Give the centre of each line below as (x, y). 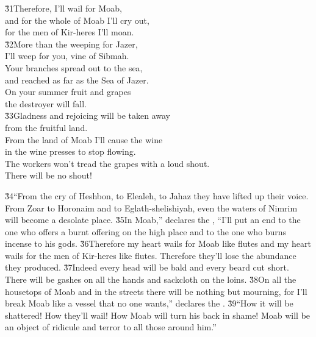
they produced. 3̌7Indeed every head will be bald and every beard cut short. (147, 267)
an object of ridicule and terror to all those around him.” (111, 327)
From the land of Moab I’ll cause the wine (84, 139)
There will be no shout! (48, 175)
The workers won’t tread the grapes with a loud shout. (107, 163)
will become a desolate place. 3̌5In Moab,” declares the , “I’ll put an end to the (153, 220)
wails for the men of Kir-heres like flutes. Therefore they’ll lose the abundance (151, 255)
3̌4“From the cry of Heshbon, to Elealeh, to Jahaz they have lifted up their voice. (157, 195)
